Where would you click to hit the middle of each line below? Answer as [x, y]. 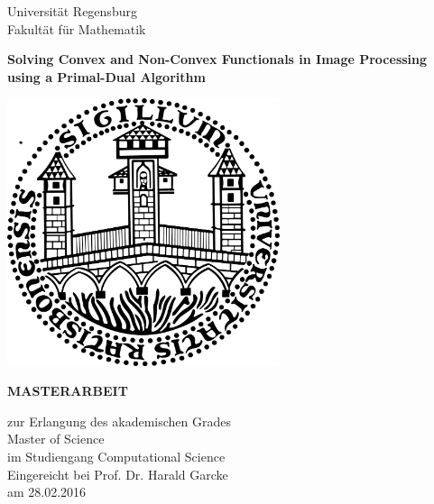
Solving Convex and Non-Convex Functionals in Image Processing [217, 59]
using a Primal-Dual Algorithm [106, 76]
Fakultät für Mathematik [77, 28]
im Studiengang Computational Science [116, 456]
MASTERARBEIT [68, 391]
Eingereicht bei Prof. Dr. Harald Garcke [118, 474]
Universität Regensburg [72, 11]
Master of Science [56, 439]
